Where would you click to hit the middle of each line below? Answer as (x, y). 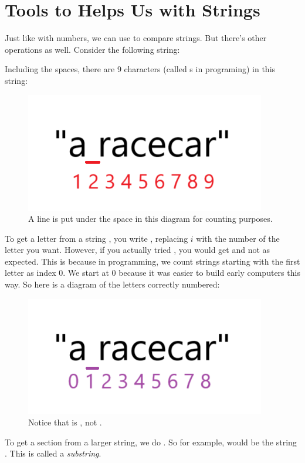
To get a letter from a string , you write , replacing (96, 238)
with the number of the (238, 238)
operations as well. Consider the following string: (92, 49)
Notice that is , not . (65, 422)
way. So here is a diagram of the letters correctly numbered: (112, 284)
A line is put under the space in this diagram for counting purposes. (150, 219)
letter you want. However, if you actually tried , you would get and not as (138, 250)
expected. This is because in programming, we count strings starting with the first (152, 261)
